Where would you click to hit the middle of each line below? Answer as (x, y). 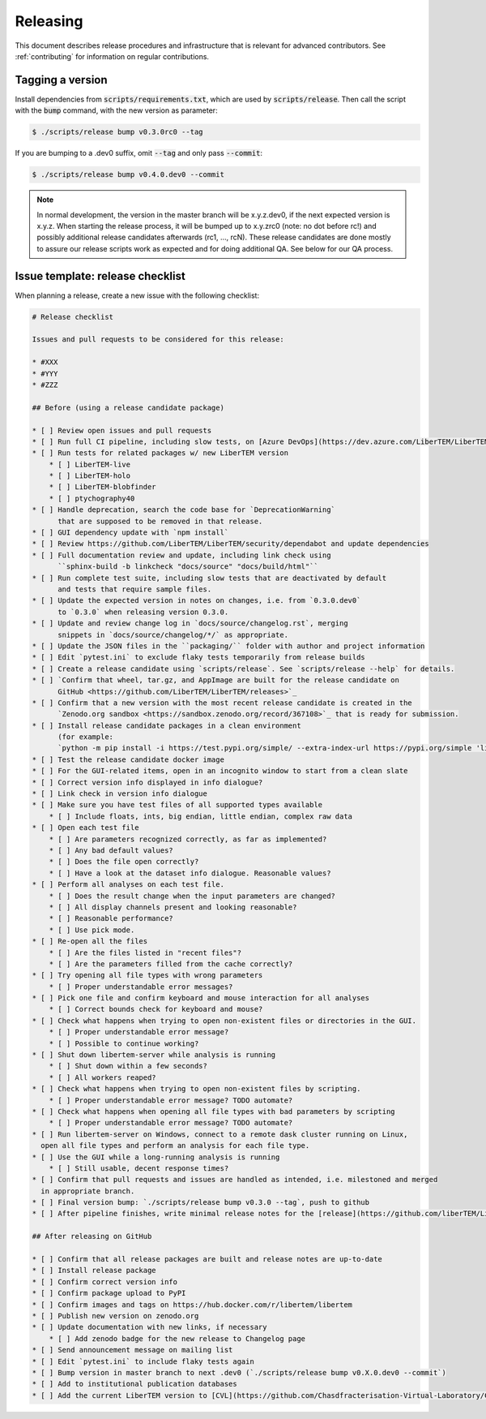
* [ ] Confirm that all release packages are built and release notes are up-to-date (207, 1259)
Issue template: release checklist (100, 276)
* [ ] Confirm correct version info (105, 1281)
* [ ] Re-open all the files (90, 942)
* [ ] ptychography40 (92, 498)
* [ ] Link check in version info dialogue (120, 794)
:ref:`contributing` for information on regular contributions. (112, 56)
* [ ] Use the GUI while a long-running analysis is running (156, 1157)
